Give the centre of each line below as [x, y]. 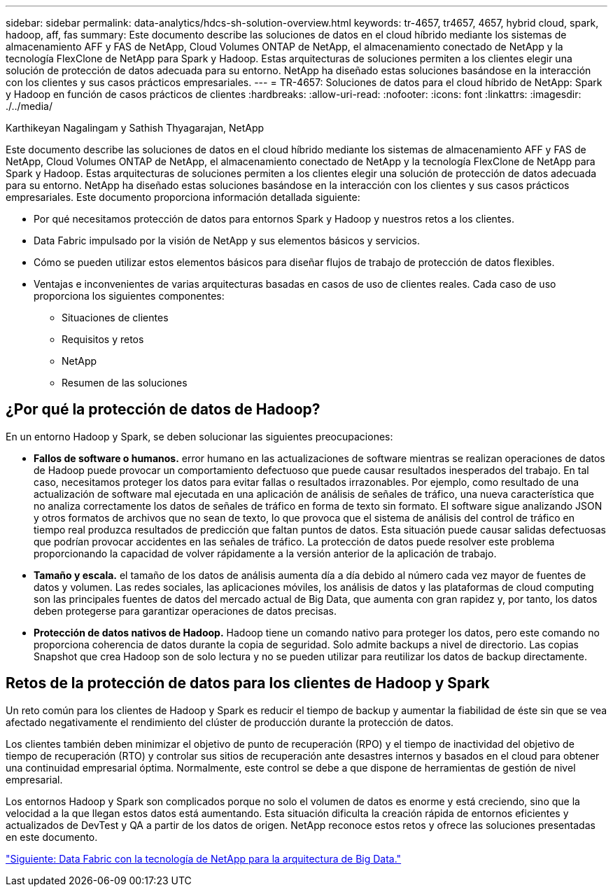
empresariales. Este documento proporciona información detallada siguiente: [183, 197]
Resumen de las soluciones [125, 383]
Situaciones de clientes [115, 318]
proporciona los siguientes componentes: [129, 296]
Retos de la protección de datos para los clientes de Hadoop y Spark [248, 683]
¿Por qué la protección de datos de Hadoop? [163, 410]
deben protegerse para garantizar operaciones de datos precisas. [185, 611]
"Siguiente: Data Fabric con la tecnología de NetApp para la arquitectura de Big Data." [204, 858]
